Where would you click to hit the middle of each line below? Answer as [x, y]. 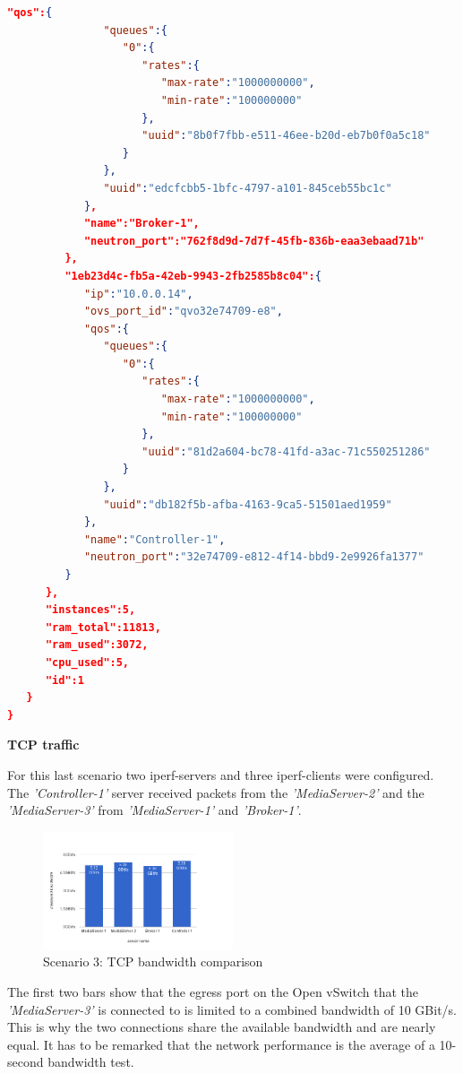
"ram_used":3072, [97, 645]
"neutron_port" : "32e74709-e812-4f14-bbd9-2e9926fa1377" [254, 557]
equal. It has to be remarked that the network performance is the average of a [221, 1044]
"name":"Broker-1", [141, 224]
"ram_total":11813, [103, 627]
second [26, 1062]
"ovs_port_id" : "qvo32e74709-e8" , [183, 312]
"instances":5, [90, 610]
